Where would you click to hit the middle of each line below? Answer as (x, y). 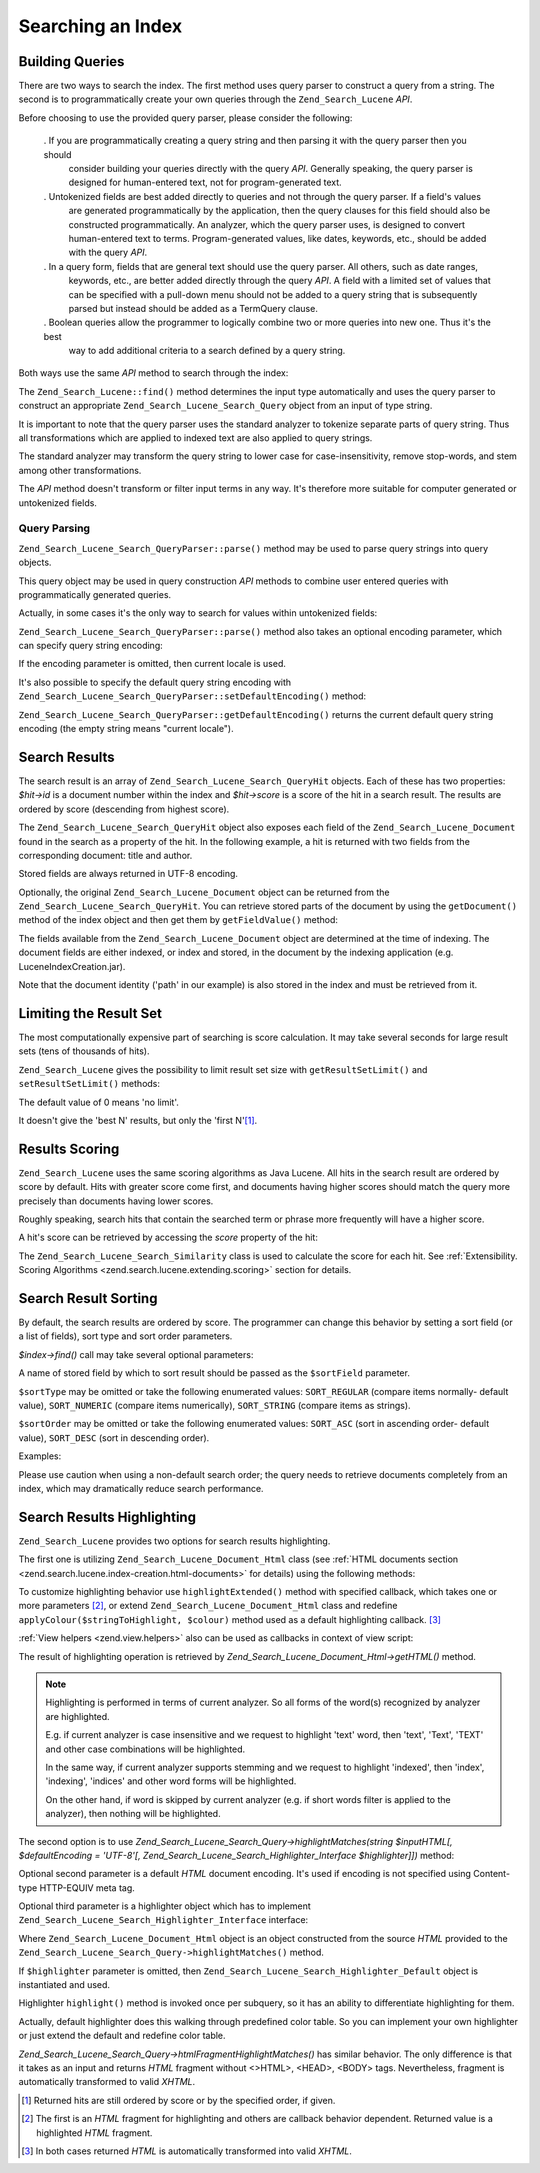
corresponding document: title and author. (105, 855)
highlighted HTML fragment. (94, 2132)
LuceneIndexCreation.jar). (72, 966)
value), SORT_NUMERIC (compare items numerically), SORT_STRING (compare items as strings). (214, 1405)
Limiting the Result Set (90, 1013)
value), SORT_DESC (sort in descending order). (114, 1437)
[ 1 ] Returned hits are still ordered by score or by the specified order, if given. (178, 2100)
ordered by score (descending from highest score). (124, 809)
